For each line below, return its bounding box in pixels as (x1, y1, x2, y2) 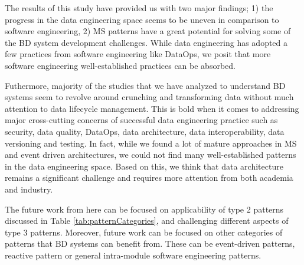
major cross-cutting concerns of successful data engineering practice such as (5, 114, 278, 126)
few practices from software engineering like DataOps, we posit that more (5, 48, 271, 60)
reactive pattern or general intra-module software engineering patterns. (5, 249, 261, 261)
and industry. (5, 183, 53, 195)
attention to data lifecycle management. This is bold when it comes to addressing (5, 102, 299, 114)
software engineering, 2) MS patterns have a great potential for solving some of (5, 25, 291, 37)
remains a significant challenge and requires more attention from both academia (5, 171, 293, 184)
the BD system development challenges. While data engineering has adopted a (5, 36, 288, 48)
